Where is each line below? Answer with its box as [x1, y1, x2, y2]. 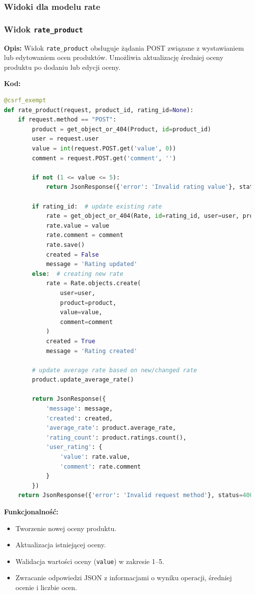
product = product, [60, 299, 117, 306]
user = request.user [32, 135, 99, 143]
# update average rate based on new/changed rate [32, 366, 197, 374]
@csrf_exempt [4, 97, 46, 104]
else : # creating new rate [32, 270, 124, 277]
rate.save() [46, 241, 85, 248]
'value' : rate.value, [60, 453, 130, 461]
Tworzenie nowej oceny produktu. [15, 523, 117, 533]
